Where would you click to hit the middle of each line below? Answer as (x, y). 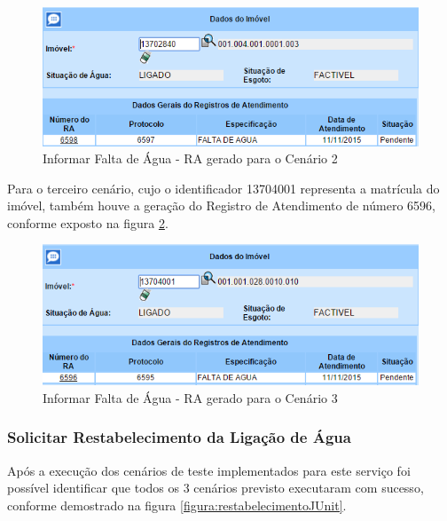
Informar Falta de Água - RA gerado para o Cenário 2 (190, 158)
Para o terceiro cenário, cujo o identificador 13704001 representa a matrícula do (223, 188)
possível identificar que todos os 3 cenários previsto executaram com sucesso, (216, 488)
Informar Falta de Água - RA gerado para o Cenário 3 (190, 397)
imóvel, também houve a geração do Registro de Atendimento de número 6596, (221, 205)
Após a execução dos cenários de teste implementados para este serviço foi (209, 470)
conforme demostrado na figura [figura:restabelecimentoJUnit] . (177, 505)
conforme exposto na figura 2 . (88, 222)
